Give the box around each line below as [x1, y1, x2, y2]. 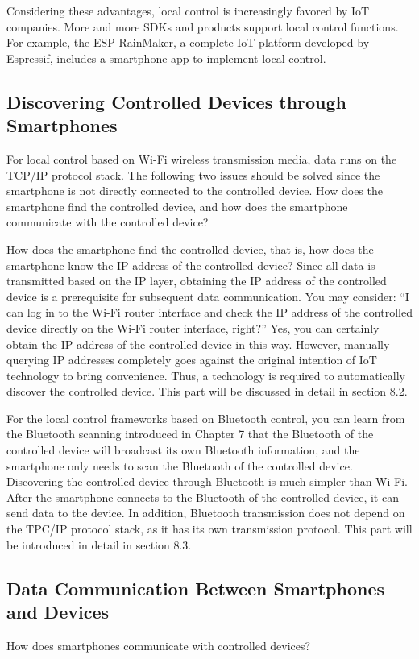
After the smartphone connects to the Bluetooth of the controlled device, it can [6, 488, 399, 505]
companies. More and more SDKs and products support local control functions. [6, 18, 399, 35]
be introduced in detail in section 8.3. [6, 536, 192, 553]
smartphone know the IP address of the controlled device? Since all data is [6, 256, 375, 273]
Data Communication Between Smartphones [6, 575, 385, 600]
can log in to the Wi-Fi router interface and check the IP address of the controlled [6, 304, 413, 321]
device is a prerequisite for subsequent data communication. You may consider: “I [6, 288, 409, 305]
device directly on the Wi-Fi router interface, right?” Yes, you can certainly [6, 319, 380, 336]
